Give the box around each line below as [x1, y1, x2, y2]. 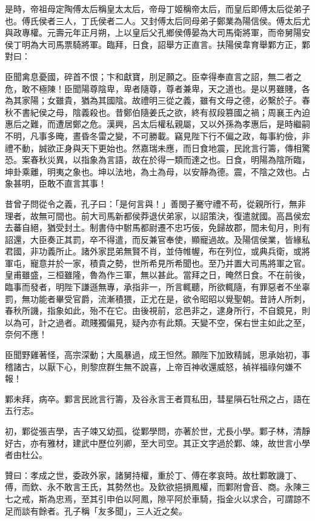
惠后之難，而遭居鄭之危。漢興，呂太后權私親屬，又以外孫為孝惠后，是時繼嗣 [5, 118, 310, 130]
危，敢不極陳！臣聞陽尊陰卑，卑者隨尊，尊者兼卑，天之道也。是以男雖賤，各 [5, 82, 310, 95]
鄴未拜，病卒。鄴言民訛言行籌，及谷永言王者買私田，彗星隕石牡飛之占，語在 [5, 392, 310, 405]
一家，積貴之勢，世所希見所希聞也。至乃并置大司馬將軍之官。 [64, 256, 310, 269]
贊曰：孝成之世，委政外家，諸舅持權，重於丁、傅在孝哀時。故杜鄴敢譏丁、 [5, 468, 302, 481]
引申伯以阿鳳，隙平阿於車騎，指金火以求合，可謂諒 [98, 492, 302, 505]
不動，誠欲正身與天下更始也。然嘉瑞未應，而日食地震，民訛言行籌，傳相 [13, 141, 302, 154]
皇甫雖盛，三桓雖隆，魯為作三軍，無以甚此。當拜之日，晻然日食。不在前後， [5, 268, 310, 281]
